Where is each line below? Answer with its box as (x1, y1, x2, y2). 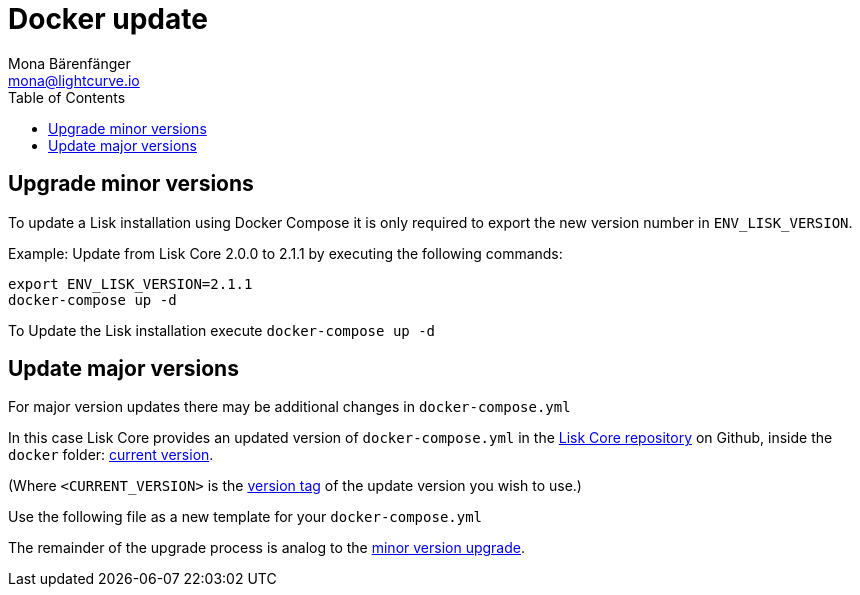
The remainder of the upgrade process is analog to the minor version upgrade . (8, 539, 525, 557)
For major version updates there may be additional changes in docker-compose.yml (8, 398, 571, 416)
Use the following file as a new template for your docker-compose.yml (8, 508, 483, 526)
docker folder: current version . (8, 446, 214, 464)
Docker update (8, 2, 208, 36)
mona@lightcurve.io (8, 71, 140, 89)
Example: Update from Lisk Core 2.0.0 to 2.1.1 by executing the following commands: (8, 244, 563, 262)
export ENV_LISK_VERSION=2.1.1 (8, 275, 253, 292)
